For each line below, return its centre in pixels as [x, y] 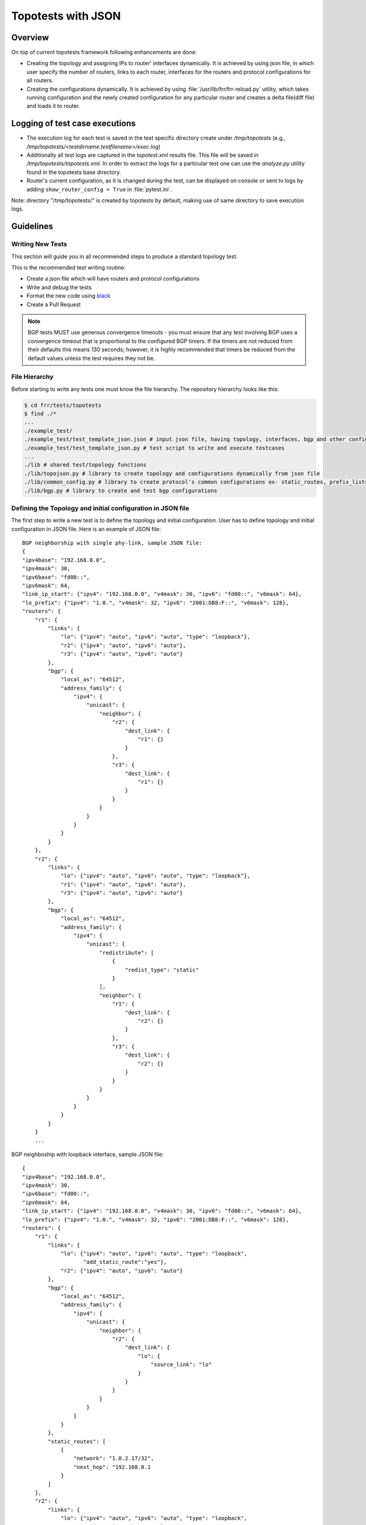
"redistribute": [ [127, 953]
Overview [30, 38]
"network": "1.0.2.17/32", [114, 1459]
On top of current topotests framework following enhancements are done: [104, 52]
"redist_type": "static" [162, 970]
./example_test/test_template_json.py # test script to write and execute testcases [154, 448]
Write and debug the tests [59, 287]
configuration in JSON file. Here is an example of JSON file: [86, 529]
